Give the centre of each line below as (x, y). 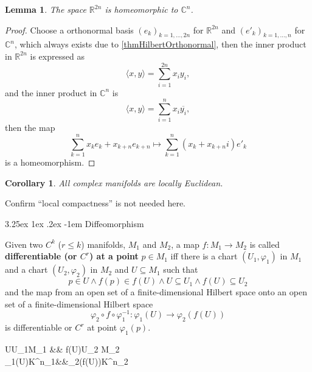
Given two (24, 244)
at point (102, 327)
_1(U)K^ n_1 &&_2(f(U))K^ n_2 (67, 361)
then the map (30, 128)
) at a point (114, 256)
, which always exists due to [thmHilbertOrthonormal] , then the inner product (161, 44)
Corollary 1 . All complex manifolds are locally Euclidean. (114, 182)
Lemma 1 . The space (46, 9)
